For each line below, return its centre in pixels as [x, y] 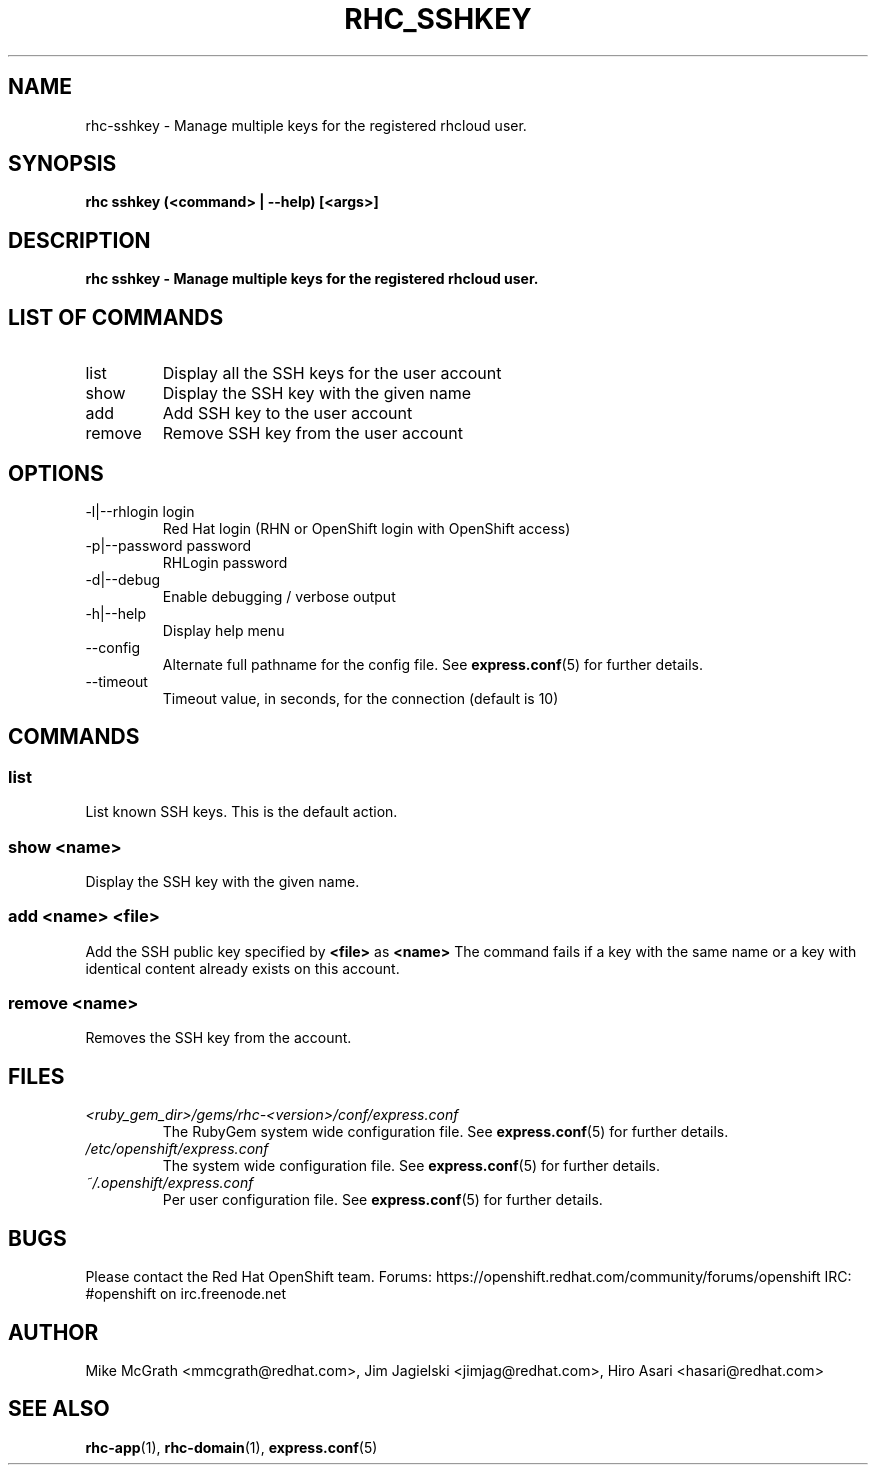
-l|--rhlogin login [140, 511]
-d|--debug [123, 579]
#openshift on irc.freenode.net [185, 1294]
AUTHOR [53, 1332]
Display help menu [223, 630]
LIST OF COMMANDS [116, 317]
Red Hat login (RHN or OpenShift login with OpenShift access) [366, 528]
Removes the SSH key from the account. [218, 1038]
